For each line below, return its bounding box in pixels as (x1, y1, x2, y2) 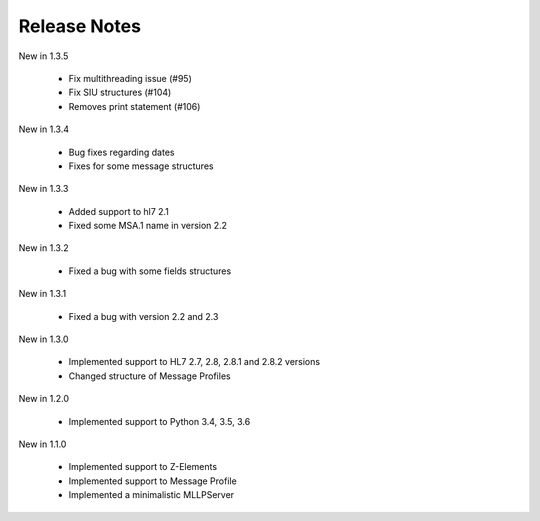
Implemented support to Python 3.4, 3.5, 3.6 (68, 415, 251, 427)
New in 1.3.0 (18, 333, 69, 345)
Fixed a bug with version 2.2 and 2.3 (68, 310, 219, 322)
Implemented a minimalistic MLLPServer (68, 489, 235, 501)
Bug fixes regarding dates (68, 146, 175, 158)
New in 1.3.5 (18, 50, 69, 62)
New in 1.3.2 (18, 242, 69, 254)
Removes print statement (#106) (68, 100, 201, 112)
